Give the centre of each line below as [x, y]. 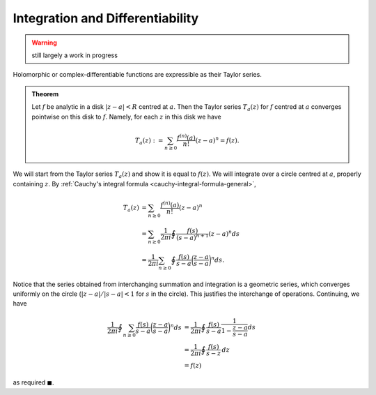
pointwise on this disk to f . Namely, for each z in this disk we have [127, 117]
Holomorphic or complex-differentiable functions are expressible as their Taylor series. [138, 75]
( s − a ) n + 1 [193, 237]
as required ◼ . [34, 382]
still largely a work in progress [75, 55]
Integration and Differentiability [106, 18]
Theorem [45, 94]
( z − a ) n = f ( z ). [217, 140]
